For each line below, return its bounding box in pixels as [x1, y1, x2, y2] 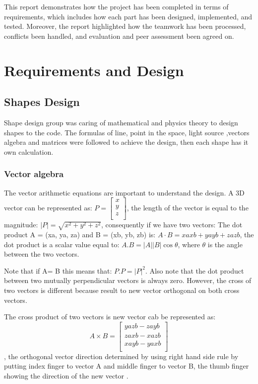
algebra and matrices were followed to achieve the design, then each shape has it [4, 137, 249, 147]
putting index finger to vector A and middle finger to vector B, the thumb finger [4, 361, 249, 371]
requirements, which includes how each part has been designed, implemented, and [4, 11, 253, 21]
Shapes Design [4, 94, 80, 109]
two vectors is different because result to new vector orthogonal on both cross [4, 285, 240, 295]
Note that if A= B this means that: [4, 265, 112, 276]
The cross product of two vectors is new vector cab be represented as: [4, 311, 216, 322]
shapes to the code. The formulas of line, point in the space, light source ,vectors [4, 127, 250, 137]
